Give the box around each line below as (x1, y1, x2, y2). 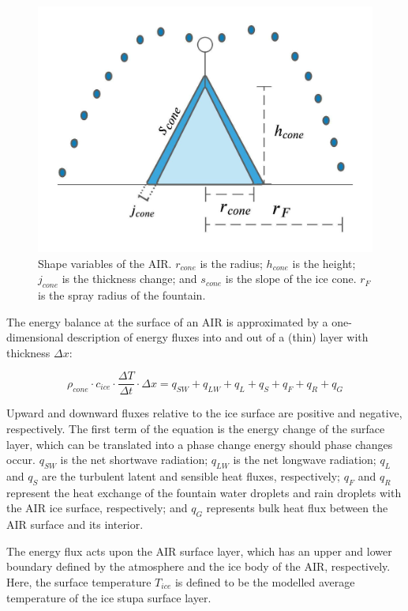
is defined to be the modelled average (174, 573, 355, 590)
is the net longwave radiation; (233, 451, 376, 468)
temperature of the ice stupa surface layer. (6, 589, 211, 605)
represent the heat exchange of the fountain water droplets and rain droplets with (6, 484, 402, 500)
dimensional (6, 329, 64, 345)
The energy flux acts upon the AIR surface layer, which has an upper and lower (6, 542, 392, 559)
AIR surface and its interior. (6, 516, 144, 533)
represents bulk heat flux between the (206, 500, 388, 516)
